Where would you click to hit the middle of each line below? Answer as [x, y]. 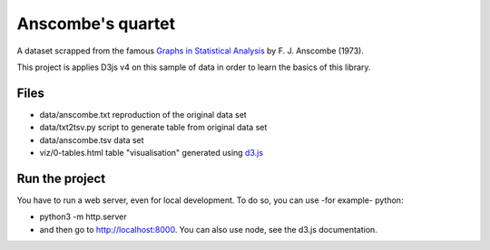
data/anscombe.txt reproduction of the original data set [143, 114]
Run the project [61, 178]
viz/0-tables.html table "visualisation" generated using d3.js [151, 153]
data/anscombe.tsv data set [92, 139]
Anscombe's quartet [96, 24]
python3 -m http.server [83, 216]
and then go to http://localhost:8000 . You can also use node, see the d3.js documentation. [209, 229]
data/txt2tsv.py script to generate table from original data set [153, 128]
